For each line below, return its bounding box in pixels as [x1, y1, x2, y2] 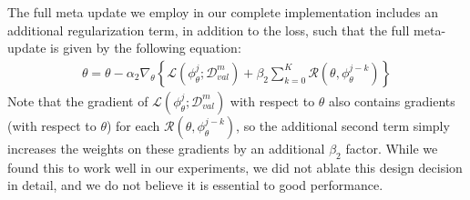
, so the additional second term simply [236, 115, 450, 135]
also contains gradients [329, 91, 455, 110]
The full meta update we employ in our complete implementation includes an [7, 3, 438, 21]
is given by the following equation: [50, 38, 241, 57]
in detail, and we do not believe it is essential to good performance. [7, 175, 383, 195]
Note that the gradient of [7, 91, 148, 110]
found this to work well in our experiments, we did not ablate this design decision [7, 157, 463, 176]
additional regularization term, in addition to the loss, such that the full [7, 20, 410, 39]
